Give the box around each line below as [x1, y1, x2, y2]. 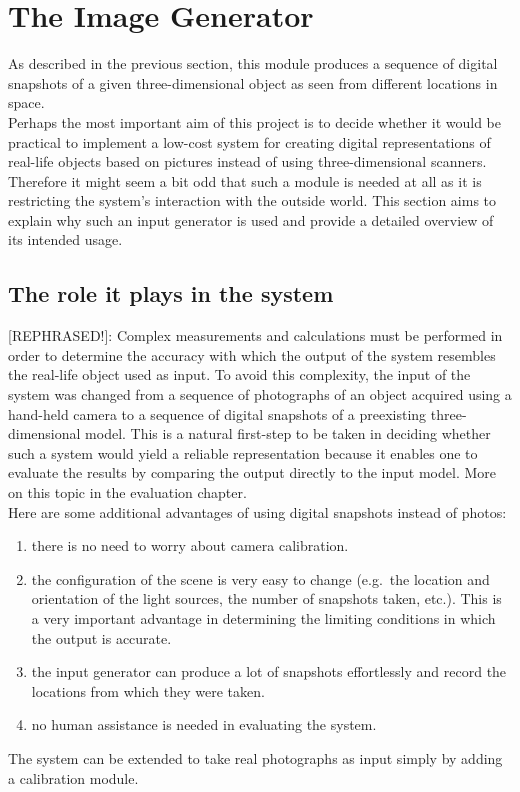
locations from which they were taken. [31, 680, 265, 701]
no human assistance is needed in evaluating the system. [31, 714, 377, 735]
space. [8, 92, 45, 113]
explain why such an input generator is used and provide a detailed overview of [8, 209, 494, 230]
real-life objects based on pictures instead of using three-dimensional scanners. [8, 151, 487, 172]
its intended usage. [8, 229, 123, 250]
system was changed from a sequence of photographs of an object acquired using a [8, 384, 512, 405]
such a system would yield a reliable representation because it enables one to [8, 442, 478, 463]
